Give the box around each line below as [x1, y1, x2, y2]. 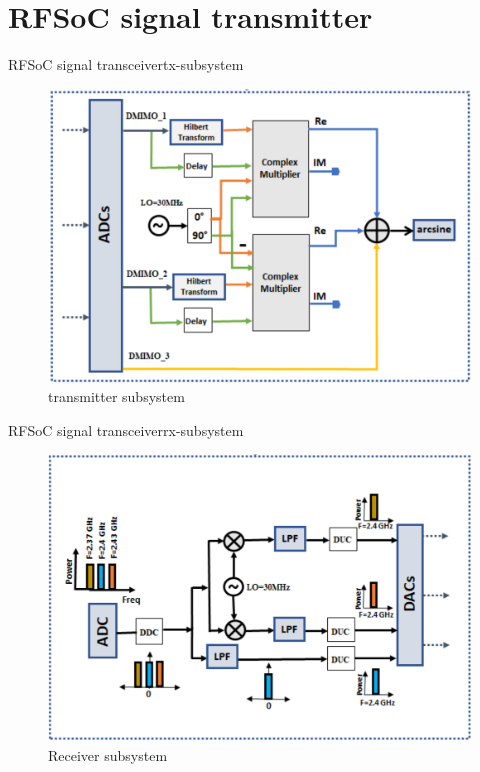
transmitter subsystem [48, 386, 185, 407]
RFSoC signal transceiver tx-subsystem [8, 54, 244, 75]
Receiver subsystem [48, 745, 168, 766]
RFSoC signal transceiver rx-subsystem [8, 419, 244, 440]
